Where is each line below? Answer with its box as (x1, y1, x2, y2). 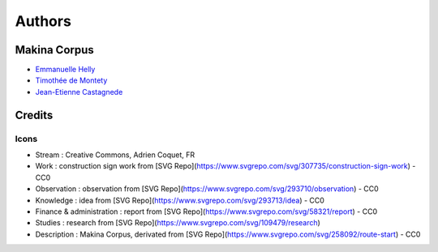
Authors (15, 12, 72, 30)
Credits (15, 108, 54, 122)
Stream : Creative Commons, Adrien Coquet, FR (35, 150, 195, 160)
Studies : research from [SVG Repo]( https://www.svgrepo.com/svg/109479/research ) (35, 218, 320, 228)
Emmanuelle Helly (35, 65, 96, 75)
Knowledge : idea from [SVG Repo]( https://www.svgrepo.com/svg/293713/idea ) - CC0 (35, 195, 324, 205)
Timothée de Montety (35, 75, 108, 85)
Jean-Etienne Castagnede (35, 87, 123, 96)
